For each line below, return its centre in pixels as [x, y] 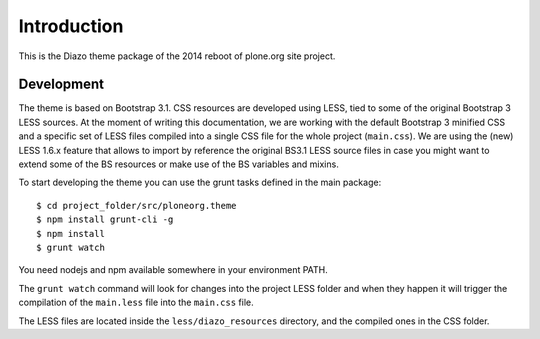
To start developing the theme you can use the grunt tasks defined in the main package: [200, 182]
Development [61, 84]
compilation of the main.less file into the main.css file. [136, 302]
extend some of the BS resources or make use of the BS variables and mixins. [178, 164]
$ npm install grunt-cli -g [105, 219]
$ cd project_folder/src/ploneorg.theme [136, 205]
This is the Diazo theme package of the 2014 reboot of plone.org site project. [177, 56]
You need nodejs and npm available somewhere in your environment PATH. [173, 270]
